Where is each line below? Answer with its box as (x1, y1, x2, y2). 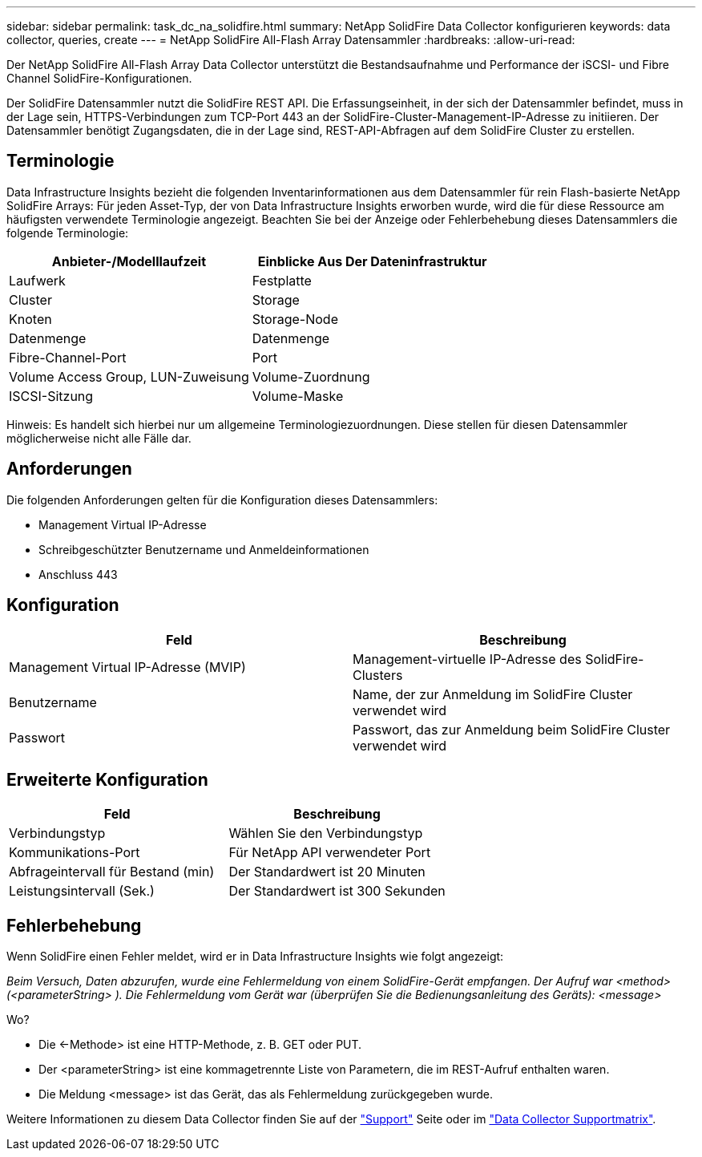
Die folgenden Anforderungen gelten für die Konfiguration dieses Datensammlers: (6, 492, 438, 507)
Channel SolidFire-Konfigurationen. (6, 71, 192, 85)
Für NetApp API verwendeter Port (228, 844, 431, 861)
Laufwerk (9, 272, 66, 289)
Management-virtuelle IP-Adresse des (353, 650, 582, 667)
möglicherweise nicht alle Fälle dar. (6, 431, 192, 445)
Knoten (9, 310, 52, 327)
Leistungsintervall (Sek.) (9, 883, 155, 900)
